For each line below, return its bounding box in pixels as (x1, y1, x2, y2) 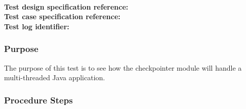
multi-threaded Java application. (4, 72, 105, 83)
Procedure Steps (4, 93, 73, 106)
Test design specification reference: (4, 1, 128, 12)
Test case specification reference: (4, 11, 121, 22)
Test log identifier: (4, 21, 69, 31)
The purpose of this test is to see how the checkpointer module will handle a (4, 62, 242, 73)
